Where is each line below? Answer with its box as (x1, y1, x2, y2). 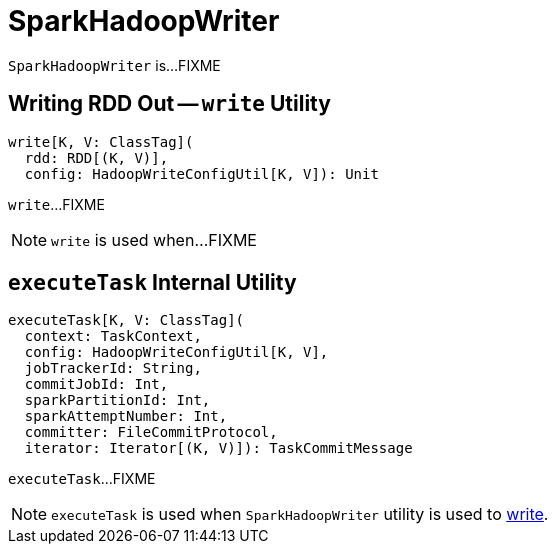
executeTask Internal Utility (8, 270, 297, 296)
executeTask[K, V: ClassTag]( (8, 312, 245, 329)
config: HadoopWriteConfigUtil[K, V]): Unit (24, 165, 379, 182)
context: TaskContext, (24, 328, 202, 345)
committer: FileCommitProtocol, (24, 424, 278, 441)
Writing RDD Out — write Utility (8, 91, 331, 117)
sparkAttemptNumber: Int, (24, 408, 228, 425)
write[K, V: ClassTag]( (8, 133, 194, 150)
